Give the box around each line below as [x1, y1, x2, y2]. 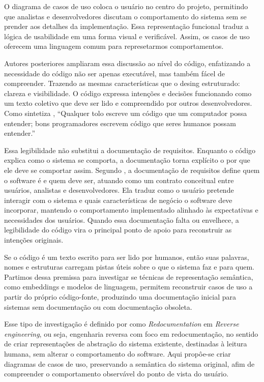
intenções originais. [4, 234, 64, 245]
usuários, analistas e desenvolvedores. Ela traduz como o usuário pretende [4, 185, 234, 195]
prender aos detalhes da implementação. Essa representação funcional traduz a [4, 21, 249, 32]
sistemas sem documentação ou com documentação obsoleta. [4, 301, 192, 312]
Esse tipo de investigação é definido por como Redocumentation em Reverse [4, 318, 239, 329]
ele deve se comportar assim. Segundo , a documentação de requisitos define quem [4, 164, 260, 175]
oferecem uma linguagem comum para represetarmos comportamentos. [4, 41, 224, 51]
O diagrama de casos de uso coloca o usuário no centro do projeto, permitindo [4, 1, 248, 11]
